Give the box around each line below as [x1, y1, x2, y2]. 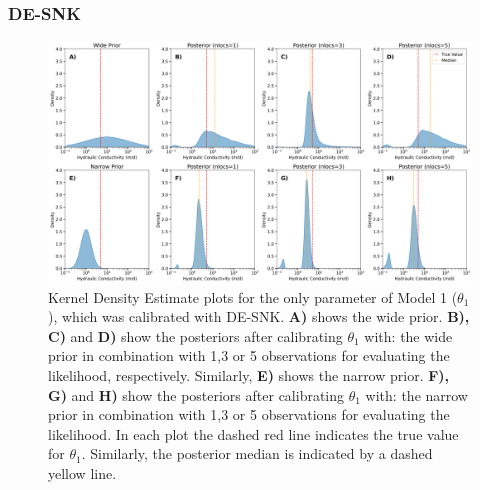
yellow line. [48, 462, 117, 483]
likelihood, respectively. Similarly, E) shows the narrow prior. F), [48, 365, 450, 385]
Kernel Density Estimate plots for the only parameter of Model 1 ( [48, 286, 458, 307]
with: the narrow [365, 384, 468, 405]
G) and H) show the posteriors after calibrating [48, 384, 345, 405]
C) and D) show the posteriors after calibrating [48, 325, 343, 346]
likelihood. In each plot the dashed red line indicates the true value [48, 423, 459, 444]
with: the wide [364, 325, 453, 346]
